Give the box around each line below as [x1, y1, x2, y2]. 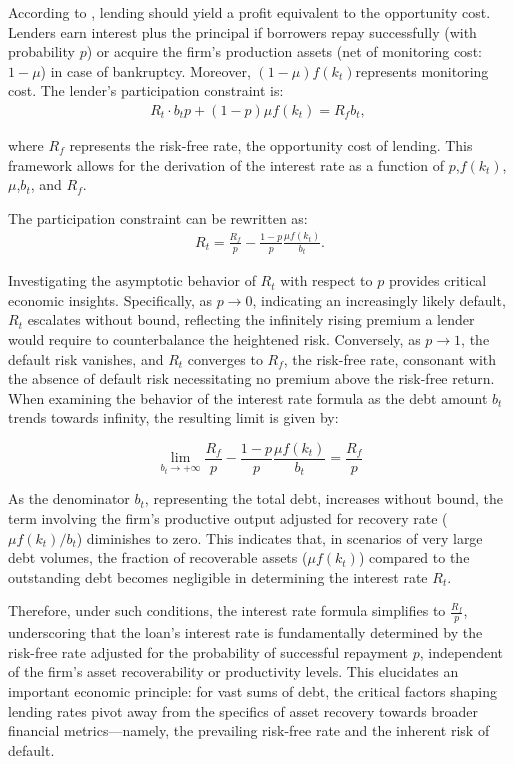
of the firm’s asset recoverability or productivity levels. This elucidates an [8, 661, 459, 682]
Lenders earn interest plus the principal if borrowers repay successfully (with [8, 21, 477, 42]
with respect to [280, 270, 373, 291]
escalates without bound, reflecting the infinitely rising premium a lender [27, 309, 475, 330]
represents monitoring [355, 60, 489, 81]
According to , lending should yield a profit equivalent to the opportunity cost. [8, 2, 491, 22]
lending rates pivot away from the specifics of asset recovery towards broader [8, 700, 479, 721]
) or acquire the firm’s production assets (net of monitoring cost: [86, 41, 482, 62]
